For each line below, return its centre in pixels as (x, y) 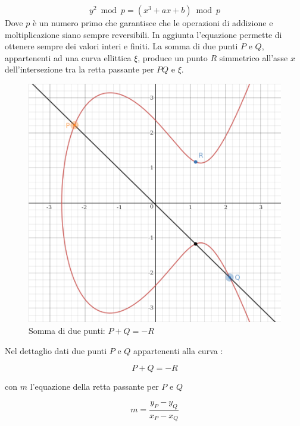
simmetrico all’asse (254, 57)
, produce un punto (173, 57)
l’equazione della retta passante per (94, 386)
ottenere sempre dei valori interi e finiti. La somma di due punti (121, 46)
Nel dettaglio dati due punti (56, 350)
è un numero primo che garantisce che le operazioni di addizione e (153, 23)
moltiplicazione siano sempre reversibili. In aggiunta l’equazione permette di (143, 34)
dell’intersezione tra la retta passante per (79, 69)
